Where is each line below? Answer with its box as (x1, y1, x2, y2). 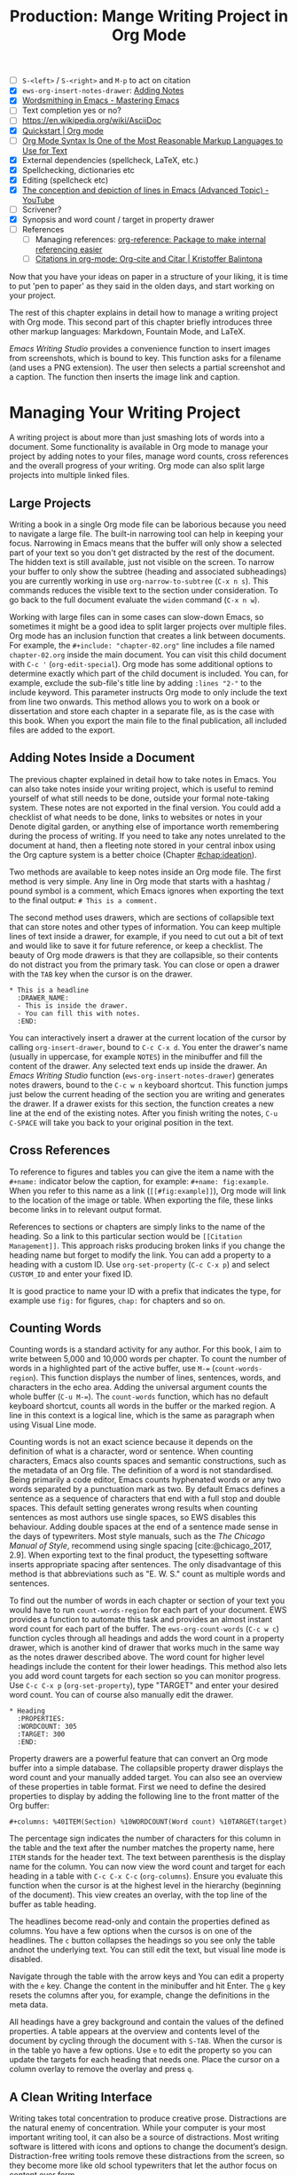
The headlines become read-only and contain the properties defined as (9, 1916, 270, 1927)
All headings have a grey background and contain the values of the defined (9, 2016, 284, 2028)
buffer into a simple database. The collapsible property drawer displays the (9, 1763, 284, 1773)
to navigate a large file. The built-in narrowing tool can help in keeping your (9, 528, 284, 538)
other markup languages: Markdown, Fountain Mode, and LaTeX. (9, 326, 246, 337)
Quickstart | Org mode (21, 125, 104, 136)
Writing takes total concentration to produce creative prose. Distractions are (9, 2113, 287, 2124)
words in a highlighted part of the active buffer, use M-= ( (9, 1363, 215, 1374)
